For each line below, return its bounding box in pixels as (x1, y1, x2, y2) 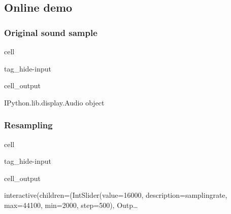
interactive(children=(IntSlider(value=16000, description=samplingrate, (4, 190, 227, 200)
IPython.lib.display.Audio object (4, 97, 105, 108)
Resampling (4, 119, 53, 131)
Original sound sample (4, 26, 97, 39)
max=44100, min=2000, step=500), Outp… (4, 199, 138, 210)
